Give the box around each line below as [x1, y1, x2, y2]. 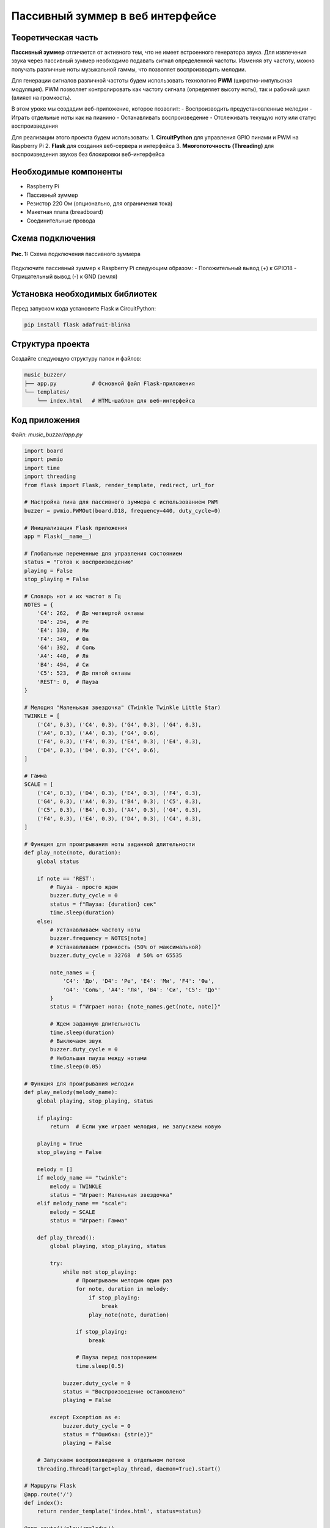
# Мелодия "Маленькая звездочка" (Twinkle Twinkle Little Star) [24, 703, 221, 711]
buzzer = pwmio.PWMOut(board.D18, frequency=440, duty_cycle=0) [24, 507, 221, 514]
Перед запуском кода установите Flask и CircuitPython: [11, 304, 156, 312]
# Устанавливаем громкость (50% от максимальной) [50, 943, 202, 950]
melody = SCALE [50, 1208, 96, 1216]
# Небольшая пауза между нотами [50, 1054, 147, 1062]
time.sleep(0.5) [75, 1362, 125, 1369]
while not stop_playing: [62, 1268, 137, 1276]
